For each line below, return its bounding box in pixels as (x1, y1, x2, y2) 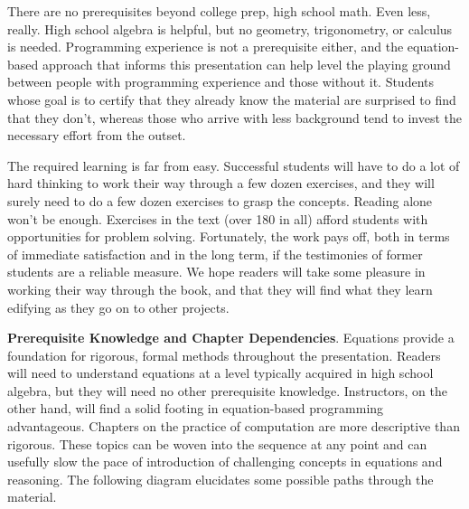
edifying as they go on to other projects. (7, 297, 230, 316)
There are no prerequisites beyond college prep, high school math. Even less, (7, 2, 431, 20)
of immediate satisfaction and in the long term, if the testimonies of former (7, 244, 423, 263)
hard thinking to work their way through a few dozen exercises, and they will (7, 174, 435, 193)
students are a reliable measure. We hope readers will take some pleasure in (7, 262, 426, 281)
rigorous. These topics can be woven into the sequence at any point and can (7, 434, 427, 453)
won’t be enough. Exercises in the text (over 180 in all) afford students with (7, 209, 428, 228)
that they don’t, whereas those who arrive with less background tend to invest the (7, 108, 462, 127)
